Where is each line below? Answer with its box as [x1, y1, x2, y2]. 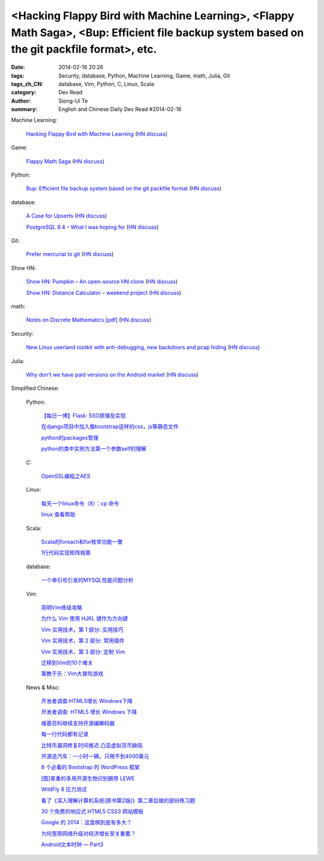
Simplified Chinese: [11, 385, 59, 392]
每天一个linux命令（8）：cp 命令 [41, 499, 119, 507]
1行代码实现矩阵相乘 [41, 549, 91, 556]
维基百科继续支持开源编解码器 [41, 719, 115, 726]
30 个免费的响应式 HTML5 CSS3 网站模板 [41, 808, 144, 815]
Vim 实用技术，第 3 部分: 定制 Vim [41, 648, 125, 655]
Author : [11, 97, 31, 105]
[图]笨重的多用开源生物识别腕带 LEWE [41, 774, 135, 782]
